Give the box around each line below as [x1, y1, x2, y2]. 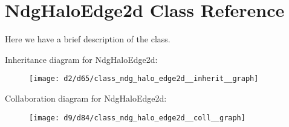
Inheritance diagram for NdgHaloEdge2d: [5, 53, 158, 65]
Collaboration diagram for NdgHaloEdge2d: [5, 91, 167, 104]
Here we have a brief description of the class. [5, 33, 170, 45]
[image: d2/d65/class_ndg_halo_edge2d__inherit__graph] [29, 74, 259, 83]
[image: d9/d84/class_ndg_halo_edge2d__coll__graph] [29, 113, 245, 122]
